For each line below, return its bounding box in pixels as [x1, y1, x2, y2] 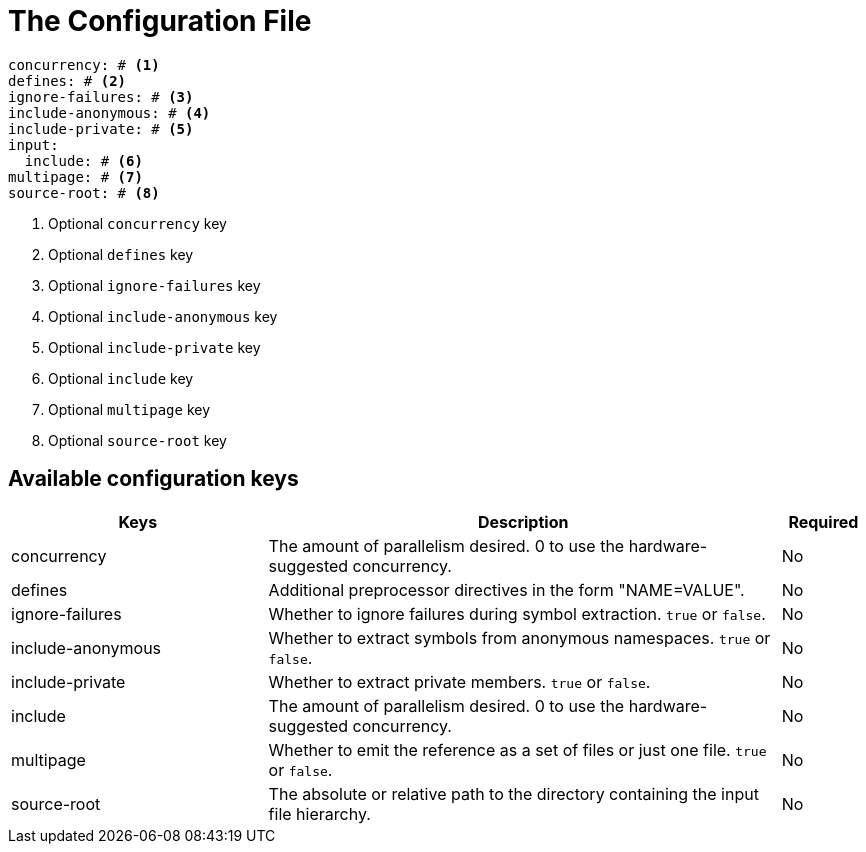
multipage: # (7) [8, 168, 143, 185]
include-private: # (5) [8, 120, 194, 137]
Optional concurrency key [48, 214, 227, 232]
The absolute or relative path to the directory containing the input [268, 783, 759, 804]
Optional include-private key [48, 338, 261, 356]
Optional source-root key [48, 431, 227, 449]
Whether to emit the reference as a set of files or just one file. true [268, 739, 767, 760]
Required [788, 511, 859, 532]
